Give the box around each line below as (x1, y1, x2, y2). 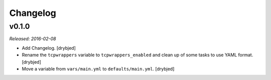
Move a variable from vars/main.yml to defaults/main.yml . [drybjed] (22, 66, 175, 72)
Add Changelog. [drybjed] (22, 45, 76, 51)
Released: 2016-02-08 (9, 36, 56, 42)
